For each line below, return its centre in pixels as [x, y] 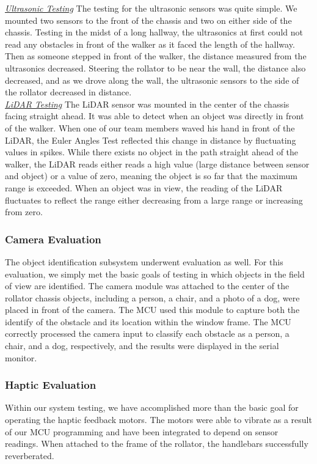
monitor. [21, 357]
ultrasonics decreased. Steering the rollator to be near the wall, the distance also [155, 68]
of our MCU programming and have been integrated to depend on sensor [142, 431]
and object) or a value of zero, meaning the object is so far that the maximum [151, 176]
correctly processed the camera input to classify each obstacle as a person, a [147, 333]
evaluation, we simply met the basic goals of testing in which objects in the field [155, 274]
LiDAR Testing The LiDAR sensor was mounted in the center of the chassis [147, 104]
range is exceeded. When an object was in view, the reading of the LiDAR [144, 187]
